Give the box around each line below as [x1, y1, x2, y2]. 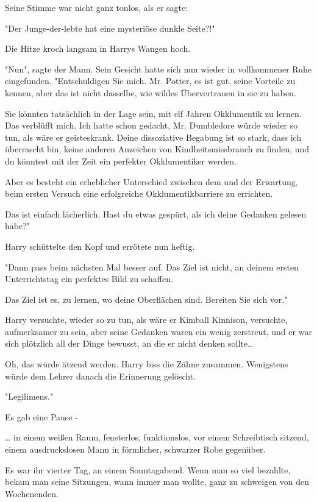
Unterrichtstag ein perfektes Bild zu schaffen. [5, 272, 173, 285]
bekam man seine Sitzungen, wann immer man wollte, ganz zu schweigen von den [5, 475, 310, 488]
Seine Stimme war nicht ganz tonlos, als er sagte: [5, 1, 188, 13]
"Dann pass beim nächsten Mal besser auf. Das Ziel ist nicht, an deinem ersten [5, 260, 299, 273]
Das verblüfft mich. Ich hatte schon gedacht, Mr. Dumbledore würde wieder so [5, 119, 298, 132]
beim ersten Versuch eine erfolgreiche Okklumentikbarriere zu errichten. [5, 187, 273, 200]
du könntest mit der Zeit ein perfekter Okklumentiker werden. [5, 154, 237, 167]
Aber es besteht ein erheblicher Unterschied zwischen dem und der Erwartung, [5, 175, 298, 188]
